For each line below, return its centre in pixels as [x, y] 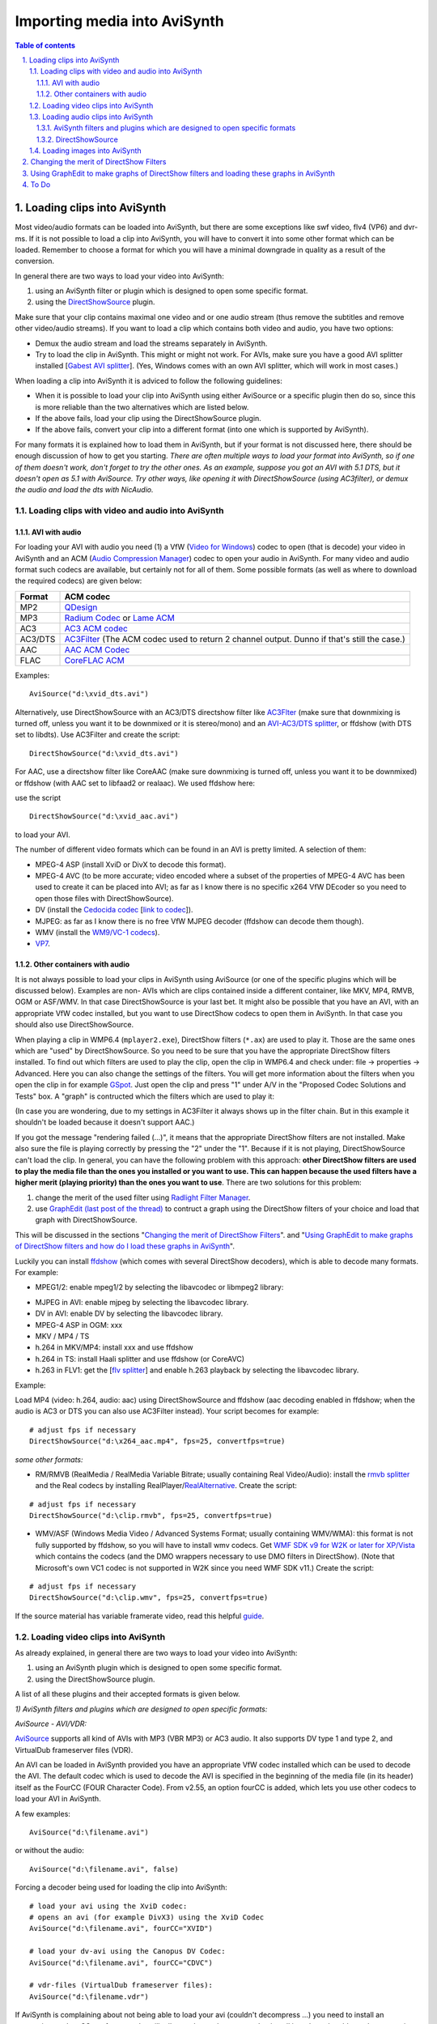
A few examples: [42, 1814]
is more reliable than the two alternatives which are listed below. [142, 407]
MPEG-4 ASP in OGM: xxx [79, 1325]
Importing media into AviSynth [119, 21]
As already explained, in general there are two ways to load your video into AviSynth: [156, 1652]
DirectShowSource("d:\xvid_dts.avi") [104, 753]
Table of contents [45, 45]
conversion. [34, 261]
